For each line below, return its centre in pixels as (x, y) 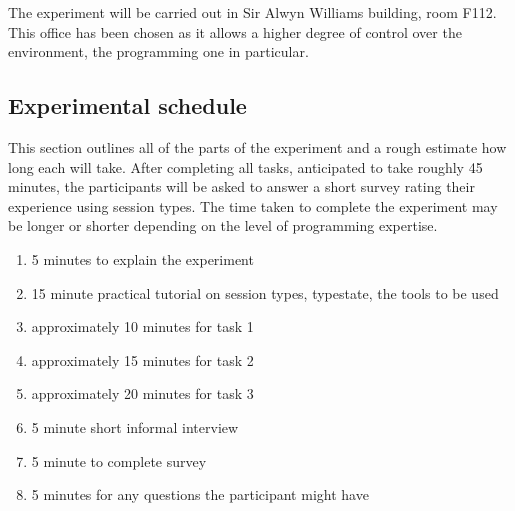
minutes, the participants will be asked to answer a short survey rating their (241, 186)
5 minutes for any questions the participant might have (200, 494)
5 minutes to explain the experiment (142, 258)
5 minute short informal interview (135, 426)
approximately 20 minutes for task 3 (142, 393)
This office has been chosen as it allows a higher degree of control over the (235, 31)
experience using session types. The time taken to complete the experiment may (253, 205)
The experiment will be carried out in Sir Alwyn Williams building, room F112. (252, 12)
